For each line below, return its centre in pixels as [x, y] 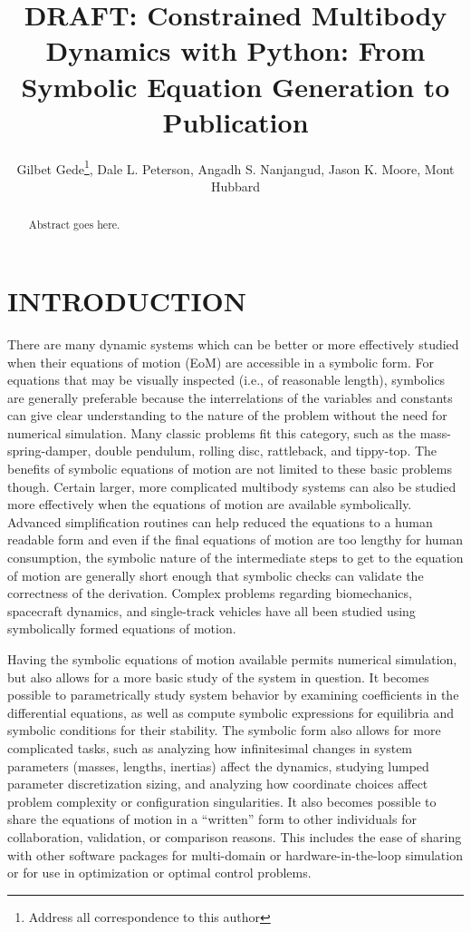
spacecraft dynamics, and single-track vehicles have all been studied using [211, 610]
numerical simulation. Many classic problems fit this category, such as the [211, 432]
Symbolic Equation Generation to [235, 86]
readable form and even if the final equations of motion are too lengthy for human [235, 540]
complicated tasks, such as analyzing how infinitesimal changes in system [210, 747]
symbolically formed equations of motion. [122, 628]
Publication [235, 121]
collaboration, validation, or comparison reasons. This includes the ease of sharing [235, 836]
